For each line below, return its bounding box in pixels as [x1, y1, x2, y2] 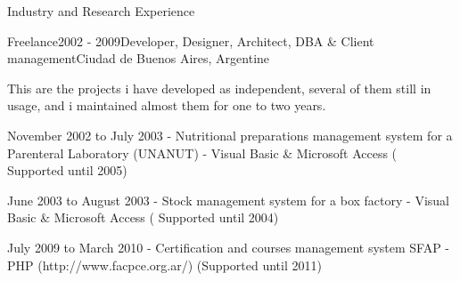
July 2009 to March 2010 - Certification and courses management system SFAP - [7, 237, 450, 256]
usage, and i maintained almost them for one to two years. [7, 96, 326, 115]
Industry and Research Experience [7, 2, 195, 20]
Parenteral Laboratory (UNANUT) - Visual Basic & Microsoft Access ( [7, 143, 398, 162]
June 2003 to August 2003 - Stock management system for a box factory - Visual [7, 190, 449, 209]
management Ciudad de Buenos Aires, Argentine [7, 49, 270, 68]
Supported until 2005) [7, 161, 127, 180]
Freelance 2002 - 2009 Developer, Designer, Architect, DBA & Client [7, 31, 374, 50]
